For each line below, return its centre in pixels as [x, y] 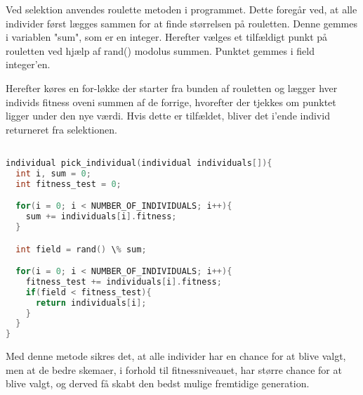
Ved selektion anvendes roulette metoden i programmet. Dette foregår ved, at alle [181, 9]
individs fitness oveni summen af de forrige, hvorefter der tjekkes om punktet [171, 102]
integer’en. [28, 64]
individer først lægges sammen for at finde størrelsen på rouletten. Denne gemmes [181, 23]
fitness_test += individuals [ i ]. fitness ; [124, 281]
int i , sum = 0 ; [53, 173]
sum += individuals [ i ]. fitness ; [101, 217]
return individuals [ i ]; [91, 303]
